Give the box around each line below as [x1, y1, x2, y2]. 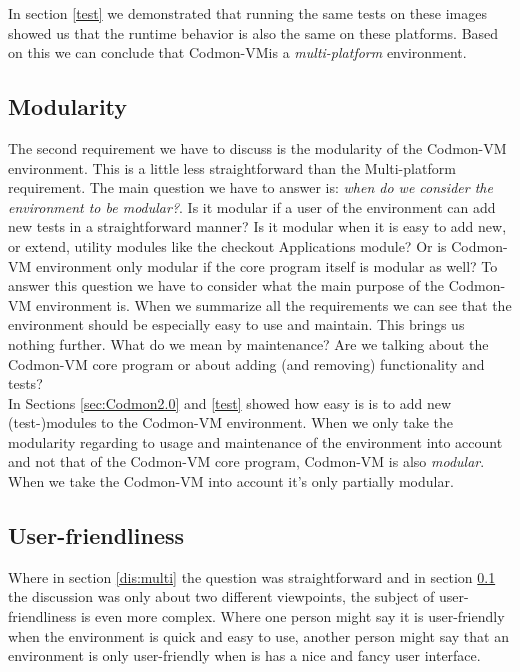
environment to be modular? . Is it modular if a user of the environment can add [8, 196, 496, 217]
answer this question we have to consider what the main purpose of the [8, 275, 445, 296]
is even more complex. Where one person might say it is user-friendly [80, 606, 505, 627]
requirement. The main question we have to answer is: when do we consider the [8, 177, 493, 198]
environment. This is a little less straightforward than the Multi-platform [8, 157, 456, 178]
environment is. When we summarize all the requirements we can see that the [35, 294, 512, 315]
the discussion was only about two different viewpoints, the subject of [8, 586, 435, 607]
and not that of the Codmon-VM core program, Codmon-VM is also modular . [8, 451, 485, 472]
